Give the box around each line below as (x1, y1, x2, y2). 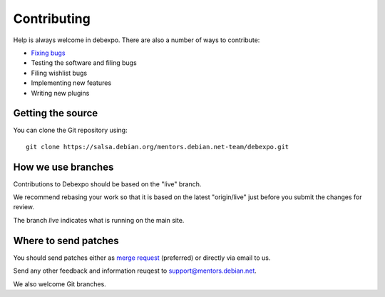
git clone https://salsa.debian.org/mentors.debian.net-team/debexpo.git (26, 143, 289, 151)
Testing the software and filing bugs (31, 59, 137, 67)
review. (13, 203, 35, 211)
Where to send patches (13, 234, 119, 246)
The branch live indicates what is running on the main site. (13, 216, 185, 224)
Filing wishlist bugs (31, 69, 88, 77)
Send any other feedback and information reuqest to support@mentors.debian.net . (13, 266, 257, 275)
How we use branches (13, 161, 114, 173)
